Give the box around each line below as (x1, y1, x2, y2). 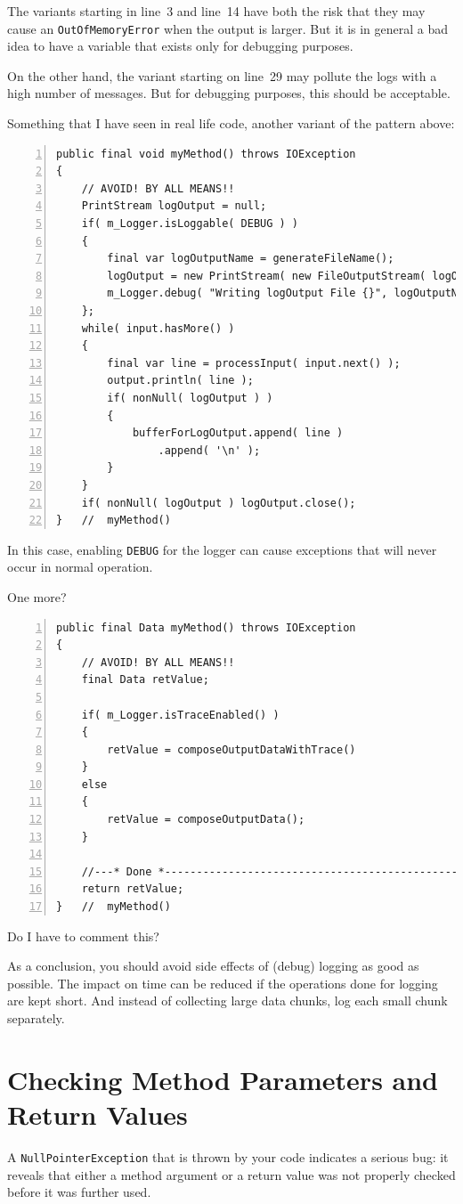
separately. (7, 1009, 65, 1027)
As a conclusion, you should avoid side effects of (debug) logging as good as (7, 956, 419, 975)
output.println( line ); (107, 374, 254, 387)
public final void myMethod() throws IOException (56, 147, 356, 160)
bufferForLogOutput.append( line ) (132, 427, 344, 440)
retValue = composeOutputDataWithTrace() (107, 743, 356, 756)
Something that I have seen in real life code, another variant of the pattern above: (7, 114, 455, 133)
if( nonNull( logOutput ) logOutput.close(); (81, 496, 356, 509)
